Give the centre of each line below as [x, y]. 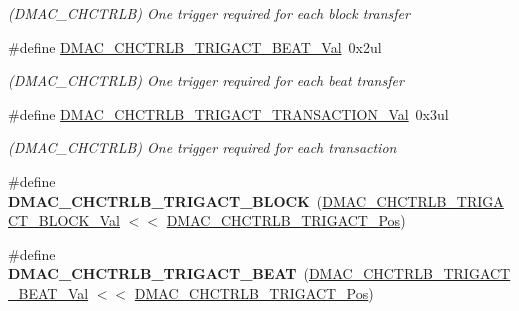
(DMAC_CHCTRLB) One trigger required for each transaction [202, 147]
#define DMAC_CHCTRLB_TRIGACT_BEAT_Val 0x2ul [195, 46]
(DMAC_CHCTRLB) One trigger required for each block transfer [209, 13]
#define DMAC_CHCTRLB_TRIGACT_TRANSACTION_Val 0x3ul [228, 113]
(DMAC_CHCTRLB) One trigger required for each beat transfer [206, 80]
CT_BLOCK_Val [64, 220]
